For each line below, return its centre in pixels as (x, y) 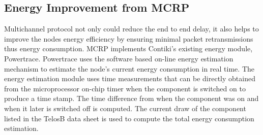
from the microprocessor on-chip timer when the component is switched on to (125, 88)
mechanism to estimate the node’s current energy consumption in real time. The (129, 68)
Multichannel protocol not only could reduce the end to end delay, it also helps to (131, 29)
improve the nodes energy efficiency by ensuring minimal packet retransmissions (129, 38)
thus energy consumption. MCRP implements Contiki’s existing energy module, (128, 48)
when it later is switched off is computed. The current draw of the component (125, 108)
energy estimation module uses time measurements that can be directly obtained (130, 78)
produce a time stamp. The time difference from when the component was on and (131, 98)
